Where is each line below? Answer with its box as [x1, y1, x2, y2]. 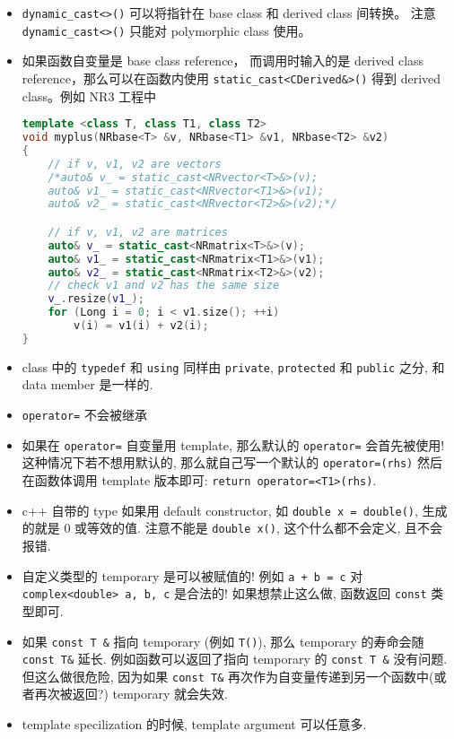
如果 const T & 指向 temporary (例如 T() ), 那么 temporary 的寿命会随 [22, 631, 424, 650]
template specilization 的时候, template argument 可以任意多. [22, 715, 367, 734]
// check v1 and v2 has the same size [48, 279, 280, 292]
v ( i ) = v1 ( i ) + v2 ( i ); [74, 319, 209, 333]
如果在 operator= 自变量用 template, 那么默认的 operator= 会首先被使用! [22, 435, 445, 454]
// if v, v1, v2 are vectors [48, 157, 222, 170]
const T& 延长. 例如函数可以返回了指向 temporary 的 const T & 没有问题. [22, 649, 448, 668]
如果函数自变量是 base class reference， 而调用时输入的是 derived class [22, 51, 424, 70]
